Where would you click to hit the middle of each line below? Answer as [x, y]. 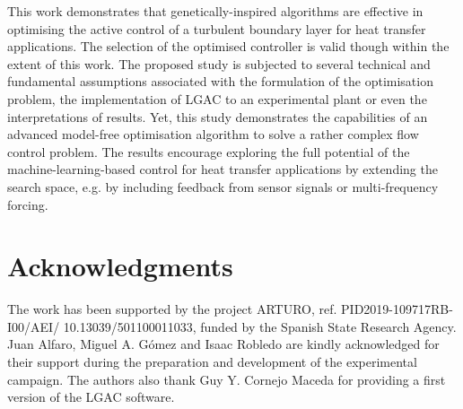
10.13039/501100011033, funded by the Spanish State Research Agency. [260, 326]
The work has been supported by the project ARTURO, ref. [172, 309]
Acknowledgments [120, 266]
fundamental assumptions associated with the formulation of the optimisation [220, 81]
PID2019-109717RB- [397, 309]
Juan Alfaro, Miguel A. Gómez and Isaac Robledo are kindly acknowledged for [223, 344]
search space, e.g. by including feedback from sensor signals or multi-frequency [223, 186]
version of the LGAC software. [91, 397]
